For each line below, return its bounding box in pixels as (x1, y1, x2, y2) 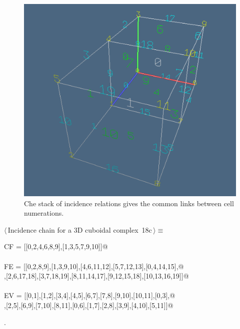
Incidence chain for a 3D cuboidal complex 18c (7, 224, 152, 235)
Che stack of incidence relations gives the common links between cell (24, 198, 234, 208)
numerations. (24, 208, 64, 218)
